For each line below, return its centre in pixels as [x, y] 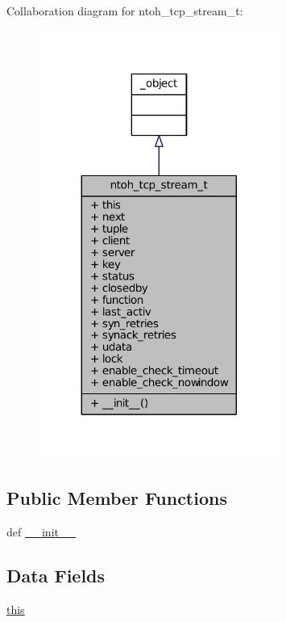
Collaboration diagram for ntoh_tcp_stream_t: [125, 11]
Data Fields [56, 576]
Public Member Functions [117, 498]
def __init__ [41, 532]
